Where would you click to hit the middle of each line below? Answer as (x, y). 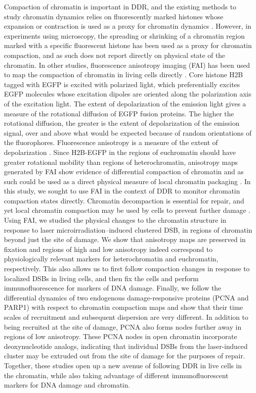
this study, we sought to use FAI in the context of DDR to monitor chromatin (122, 191)
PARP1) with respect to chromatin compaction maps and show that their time (124, 307)
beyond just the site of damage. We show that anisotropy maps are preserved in (125, 239)
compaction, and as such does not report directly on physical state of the (115, 55)
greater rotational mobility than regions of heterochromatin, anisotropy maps (121, 162)
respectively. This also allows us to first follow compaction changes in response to (127, 269)
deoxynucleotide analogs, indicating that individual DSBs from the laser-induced (126, 346)
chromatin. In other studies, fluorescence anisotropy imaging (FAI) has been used (127, 65)
